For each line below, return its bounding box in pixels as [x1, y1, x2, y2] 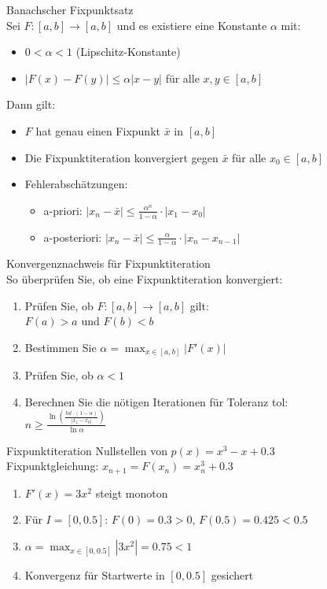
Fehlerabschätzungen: [24, 176, 128, 192]
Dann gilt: [6, 96, 56, 113]
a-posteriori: [43, 228, 102, 245]
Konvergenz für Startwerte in [24, 567, 165, 583]
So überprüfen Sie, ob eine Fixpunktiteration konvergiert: [6, 271, 283, 287]
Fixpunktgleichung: [6, 457, 99, 474]
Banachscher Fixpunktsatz [6, 2, 134, 17]
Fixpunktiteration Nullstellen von [6, 442, 167, 458]
